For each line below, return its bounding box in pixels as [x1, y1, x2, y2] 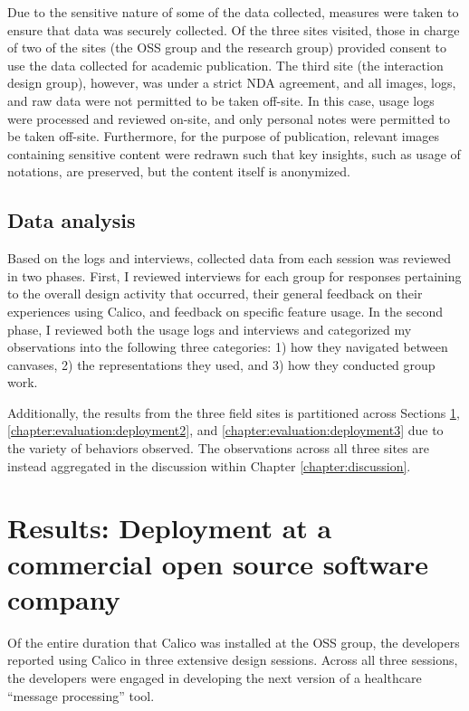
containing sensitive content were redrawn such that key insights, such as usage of [7, 144, 461, 163]
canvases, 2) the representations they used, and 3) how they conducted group [7, 355, 435, 374]
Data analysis [7, 206, 136, 234]
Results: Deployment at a [7, 509, 332, 546]
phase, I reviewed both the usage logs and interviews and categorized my [7, 319, 412, 338]
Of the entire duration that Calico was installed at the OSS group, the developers [7, 632, 460, 651]
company [7, 580, 120, 617]
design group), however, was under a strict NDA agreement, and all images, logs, [7, 73, 456, 92]
